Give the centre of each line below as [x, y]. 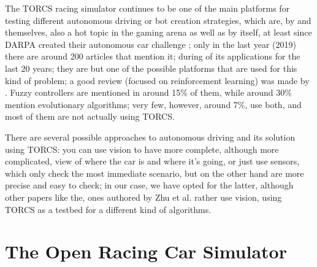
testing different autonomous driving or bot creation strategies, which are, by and [158, 20]
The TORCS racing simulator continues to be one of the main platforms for [147, 8]
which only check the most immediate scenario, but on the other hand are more [155, 173]
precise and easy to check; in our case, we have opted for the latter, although [149, 185]
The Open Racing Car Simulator [146, 251]
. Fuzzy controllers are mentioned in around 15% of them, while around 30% [148, 92]
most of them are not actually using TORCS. [90, 116]
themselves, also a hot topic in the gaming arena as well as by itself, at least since [158, 32]
